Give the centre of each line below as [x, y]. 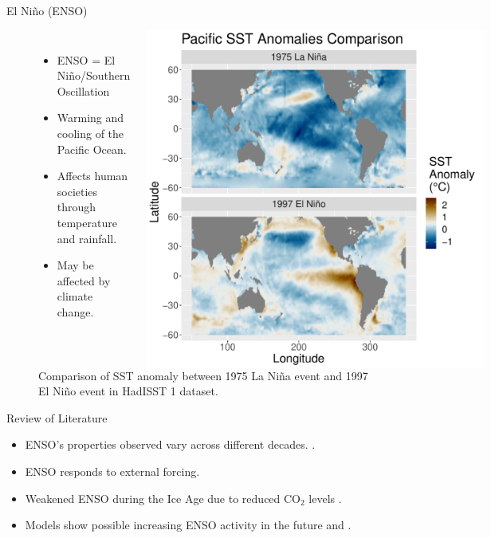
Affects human [92, 176]
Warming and [90, 118]
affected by [84, 280]
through [77, 207]
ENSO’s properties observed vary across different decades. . [170, 444]
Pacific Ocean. [92, 149]
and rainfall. [87, 238]
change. [75, 311]
